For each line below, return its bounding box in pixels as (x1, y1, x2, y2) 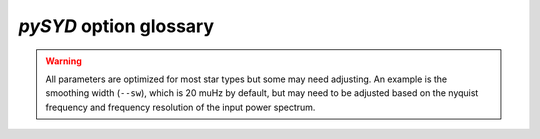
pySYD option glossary (18, 15, 215, 37)
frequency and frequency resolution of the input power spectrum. (45, 101, 316, 113)
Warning (45, 55, 82, 67)
